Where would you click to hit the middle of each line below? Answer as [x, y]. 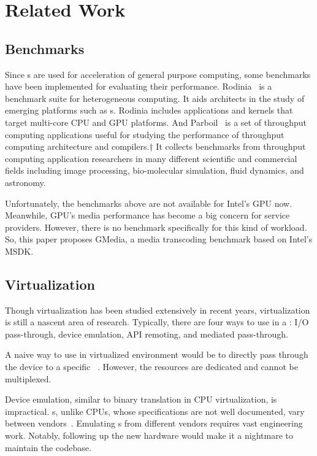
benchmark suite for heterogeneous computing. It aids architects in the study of [155, 98]
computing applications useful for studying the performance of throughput [145, 134]
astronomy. [25, 182]
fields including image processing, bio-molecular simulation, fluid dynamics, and [155, 170]
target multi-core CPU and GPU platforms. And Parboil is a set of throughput [156, 122]
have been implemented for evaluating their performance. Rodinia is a [139, 86]
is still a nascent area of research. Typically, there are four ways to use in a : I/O [157, 322]
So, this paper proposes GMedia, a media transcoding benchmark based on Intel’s [159, 239]
